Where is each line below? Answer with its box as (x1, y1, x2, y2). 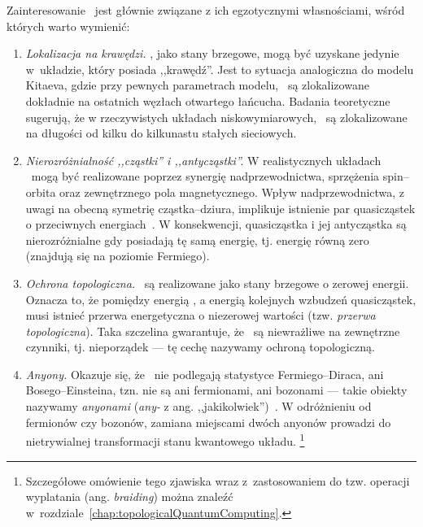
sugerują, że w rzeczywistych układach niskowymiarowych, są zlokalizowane (25, 108, 408, 125)
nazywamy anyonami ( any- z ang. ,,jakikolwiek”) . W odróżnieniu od (25, 398, 372, 415)
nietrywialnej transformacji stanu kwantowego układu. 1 (25, 430, 305, 449)
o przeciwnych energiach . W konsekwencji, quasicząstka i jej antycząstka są (25, 216, 407, 233)
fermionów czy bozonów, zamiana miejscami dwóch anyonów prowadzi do (25, 413, 391, 430)
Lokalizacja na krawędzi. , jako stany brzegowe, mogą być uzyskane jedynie (25, 45, 399, 62)
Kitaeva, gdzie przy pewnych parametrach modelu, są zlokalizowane (25, 76, 369, 94)
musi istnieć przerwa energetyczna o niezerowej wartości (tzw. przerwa (25, 307, 376, 324)
